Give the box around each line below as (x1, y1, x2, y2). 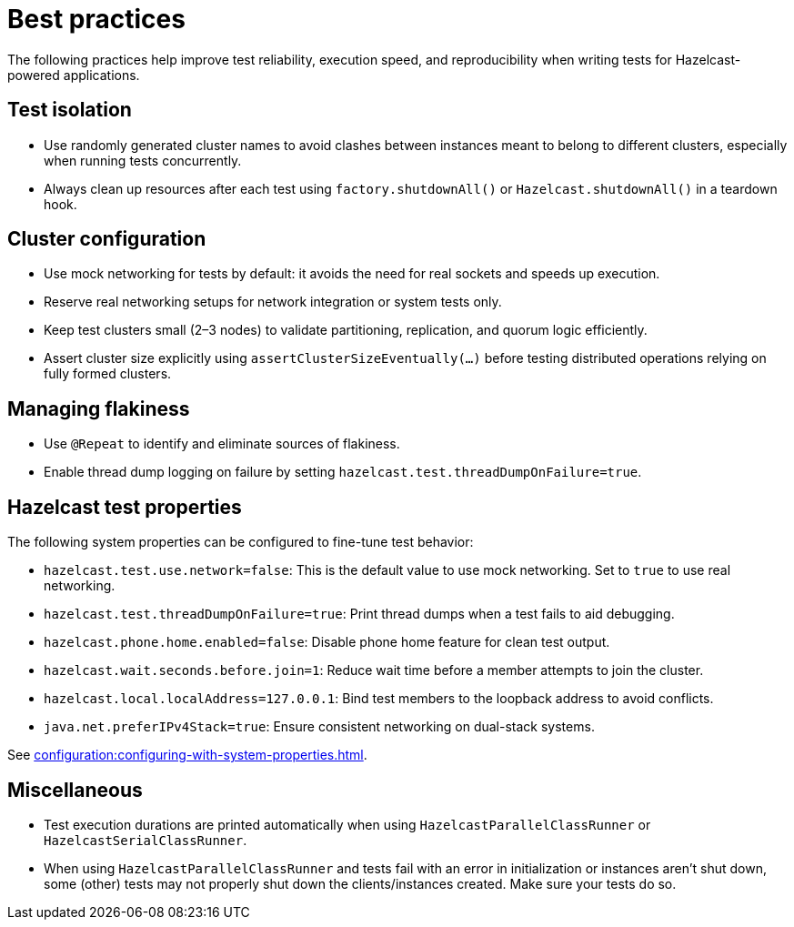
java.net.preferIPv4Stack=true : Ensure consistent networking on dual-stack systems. (44, 719, 595, 735)
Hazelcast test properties (7, 495, 242, 519)
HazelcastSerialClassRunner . (44, 831, 247, 848)
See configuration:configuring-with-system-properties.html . (7, 747, 367, 763)
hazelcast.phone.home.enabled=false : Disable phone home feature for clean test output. (44, 634, 610, 650)
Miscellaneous (7, 778, 143, 801)
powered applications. (7, 66, 140, 83)
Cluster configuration (7, 227, 206, 251)
